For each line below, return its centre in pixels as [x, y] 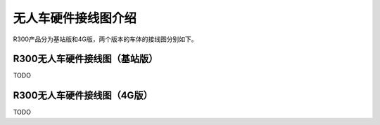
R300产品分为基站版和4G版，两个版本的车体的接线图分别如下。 [105, 39]
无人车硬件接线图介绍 [75, 18]
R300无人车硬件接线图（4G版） [83, 95]
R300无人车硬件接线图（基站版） [85, 59]
